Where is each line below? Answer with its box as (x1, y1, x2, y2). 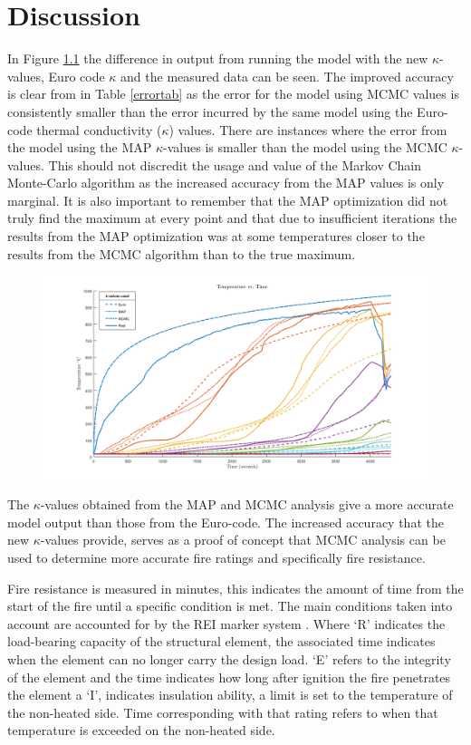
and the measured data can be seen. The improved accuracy (120, 66, 454, 85)
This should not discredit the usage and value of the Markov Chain (48, 155, 422, 174)
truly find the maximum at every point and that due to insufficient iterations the (7, 208, 457, 227)
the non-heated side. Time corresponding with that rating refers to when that (7, 702, 438, 721)
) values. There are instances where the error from (168, 120, 447, 139)
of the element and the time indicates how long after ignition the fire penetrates (7, 667, 451, 686)
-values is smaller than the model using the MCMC (163, 138, 447, 157)
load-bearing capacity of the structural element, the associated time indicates (7, 632, 436, 651)
